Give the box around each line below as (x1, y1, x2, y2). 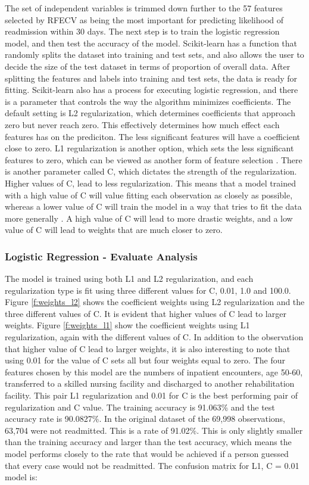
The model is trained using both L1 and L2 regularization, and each (5, 272, 254, 285)
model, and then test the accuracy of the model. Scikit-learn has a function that (5, 36, 298, 49)
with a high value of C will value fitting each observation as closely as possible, (5, 188, 293, 201)
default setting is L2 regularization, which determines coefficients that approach (5, 107, 295, 119)
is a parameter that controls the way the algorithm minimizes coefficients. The (5, 95, 291, 107)
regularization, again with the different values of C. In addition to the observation (5, 331, 304, 343)
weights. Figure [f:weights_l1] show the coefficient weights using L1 (5, 319, 250, 331)
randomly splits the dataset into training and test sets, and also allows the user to (5, 48, 304, 61)
